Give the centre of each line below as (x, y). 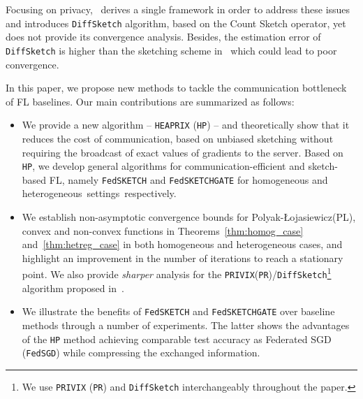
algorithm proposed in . (73, 288)
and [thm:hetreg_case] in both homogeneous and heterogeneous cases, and (182, 244)
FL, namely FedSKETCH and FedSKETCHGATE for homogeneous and (188, 179)
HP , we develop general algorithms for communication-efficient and (163, 166)
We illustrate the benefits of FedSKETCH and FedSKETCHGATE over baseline (178, 311)
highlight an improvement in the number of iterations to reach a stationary (183, 257)
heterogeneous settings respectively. (99, 193)
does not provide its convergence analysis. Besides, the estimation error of (163, 37)
